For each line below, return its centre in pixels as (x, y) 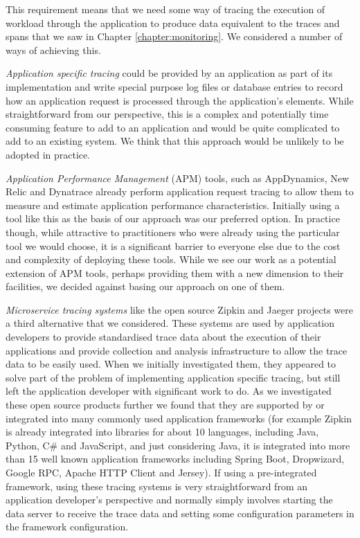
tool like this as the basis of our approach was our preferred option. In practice (173, 218)
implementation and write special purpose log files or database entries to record (174, 86)
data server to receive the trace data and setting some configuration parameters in (180, 513)
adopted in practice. (48, 154)
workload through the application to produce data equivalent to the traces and (173, 23)
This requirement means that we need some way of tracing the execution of (165, 9)
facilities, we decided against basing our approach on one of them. (145, 286)
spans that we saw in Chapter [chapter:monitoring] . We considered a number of (174, 36)
